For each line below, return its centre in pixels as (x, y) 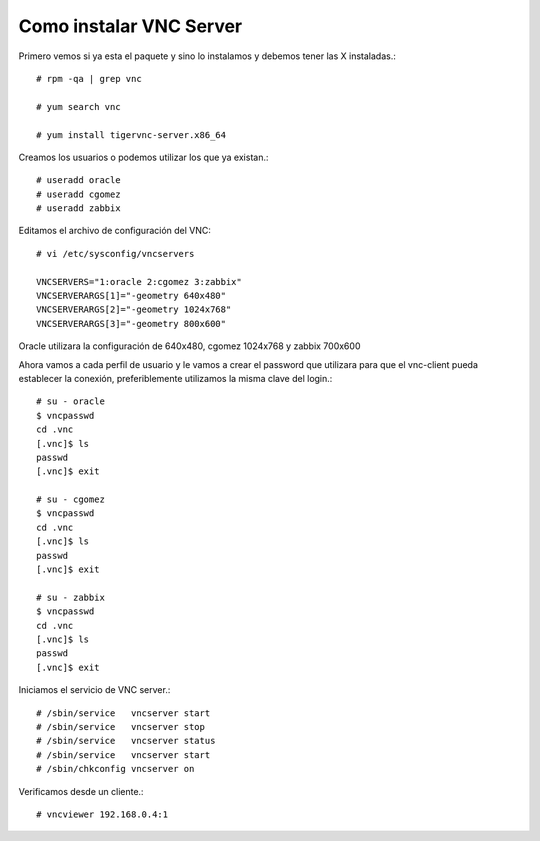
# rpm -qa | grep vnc (89, 78)
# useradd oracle (78, 180)
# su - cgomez (70, 499)
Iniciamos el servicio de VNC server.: (94, 690)
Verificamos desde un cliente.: (81, 791)
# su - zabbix (70, 597)
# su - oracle (70, 401)
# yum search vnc (78, 106)
